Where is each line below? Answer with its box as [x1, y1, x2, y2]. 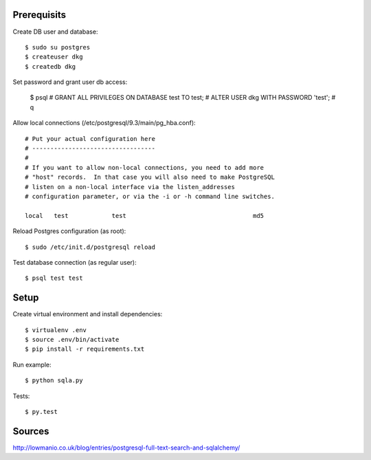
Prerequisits [12, 9, 67, 21]
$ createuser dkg [25, 53, 83, 61]
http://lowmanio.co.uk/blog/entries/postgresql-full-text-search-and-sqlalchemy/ [12, 443, 240, 452]
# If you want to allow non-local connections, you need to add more [25, 164, 265, 171]
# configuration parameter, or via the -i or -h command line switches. [25, 193, 275, 200]
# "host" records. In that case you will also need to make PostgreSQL [25, 173, 275, 182]
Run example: [12, 360, 52, 369]
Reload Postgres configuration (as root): [12, 227, 126, 235]
